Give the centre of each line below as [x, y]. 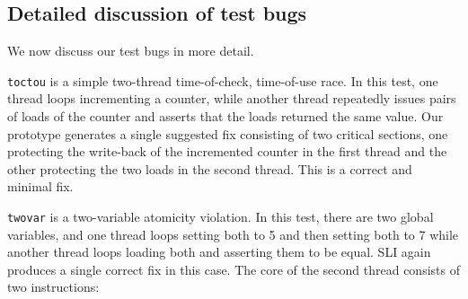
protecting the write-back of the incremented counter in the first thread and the [227, 151]
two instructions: [53, 287]
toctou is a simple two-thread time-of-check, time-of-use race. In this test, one [223, 80]
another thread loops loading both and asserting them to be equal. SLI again [219, 252]
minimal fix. [40, 186]
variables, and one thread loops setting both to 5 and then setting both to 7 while [233, 234]
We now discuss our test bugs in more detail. [131, 51]
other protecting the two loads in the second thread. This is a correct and [210, 168]
